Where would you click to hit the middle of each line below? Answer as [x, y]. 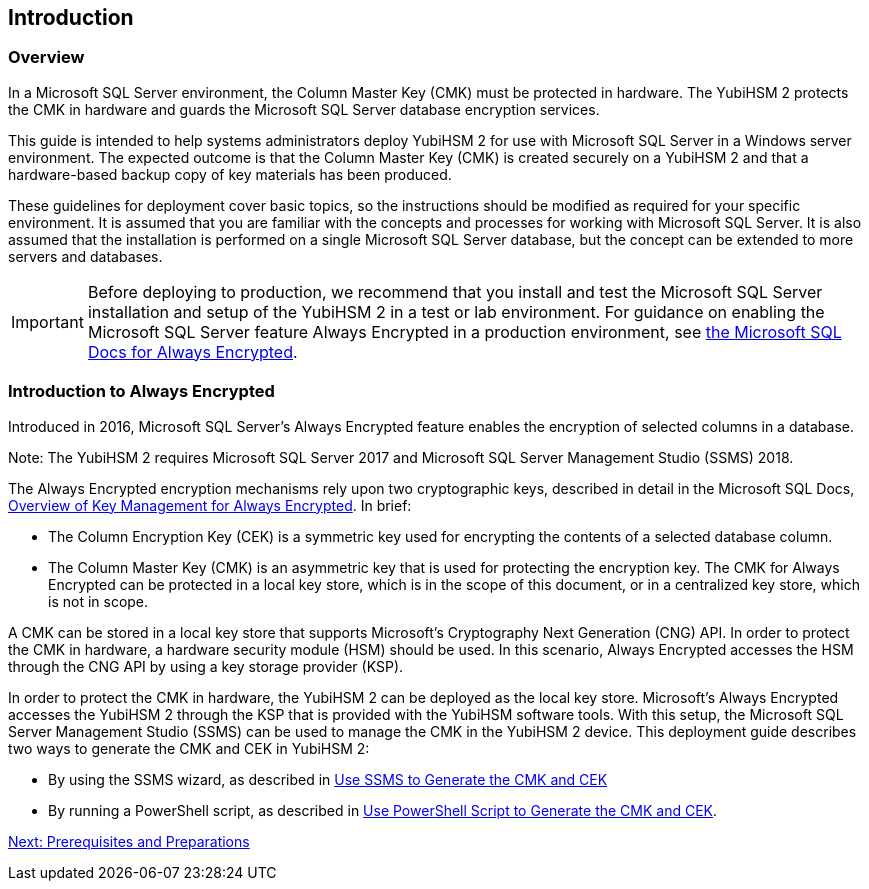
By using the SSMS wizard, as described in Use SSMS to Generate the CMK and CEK [328, 779]
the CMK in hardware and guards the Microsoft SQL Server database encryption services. [304, 109]
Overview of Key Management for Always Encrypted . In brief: [210, 505]
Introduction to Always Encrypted [141, 391]
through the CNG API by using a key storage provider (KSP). [206, 666]
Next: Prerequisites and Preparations [129, 841]
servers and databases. [85, 256]
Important [47, 321]
